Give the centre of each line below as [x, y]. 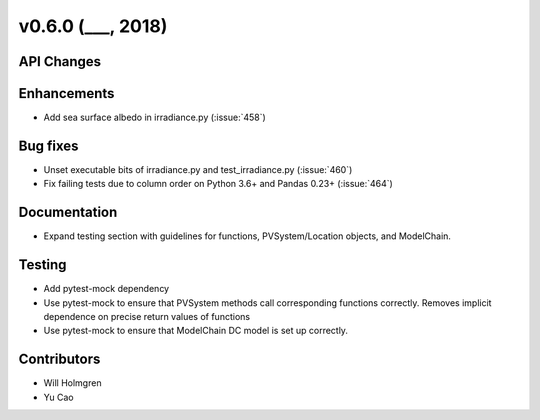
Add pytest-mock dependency [106, 289]
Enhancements [66, 93]
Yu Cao [58, 397]
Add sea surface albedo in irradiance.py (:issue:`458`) [155, 117]
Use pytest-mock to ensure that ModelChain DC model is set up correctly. [196, 331]
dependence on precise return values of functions [146, 316]
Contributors [59, 359]
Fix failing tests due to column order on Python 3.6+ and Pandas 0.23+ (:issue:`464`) [218, 184]
